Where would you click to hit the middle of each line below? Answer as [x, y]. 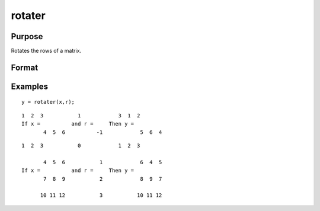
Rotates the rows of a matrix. [46, 51]
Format [25, 67]
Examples [30, 86]
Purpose [27, 36]
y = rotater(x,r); [48, 102]
